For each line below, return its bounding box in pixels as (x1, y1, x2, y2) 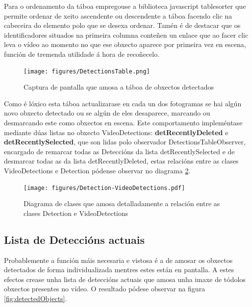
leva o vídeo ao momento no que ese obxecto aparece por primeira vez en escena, (4, 39, 246, 49)
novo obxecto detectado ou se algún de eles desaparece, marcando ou (4, 108, 210, 118)
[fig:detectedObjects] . (4, 293, 67, 303)
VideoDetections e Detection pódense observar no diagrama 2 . (4, 165, 191, 175)
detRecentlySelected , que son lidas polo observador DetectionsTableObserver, (4, 137, 246, 147)
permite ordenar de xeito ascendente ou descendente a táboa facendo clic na (4, 10, 232, 21)
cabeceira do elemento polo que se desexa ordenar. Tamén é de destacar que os (4, 20, 241, 30)
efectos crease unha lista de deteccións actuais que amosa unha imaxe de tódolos (4, 274, 246, 284)
